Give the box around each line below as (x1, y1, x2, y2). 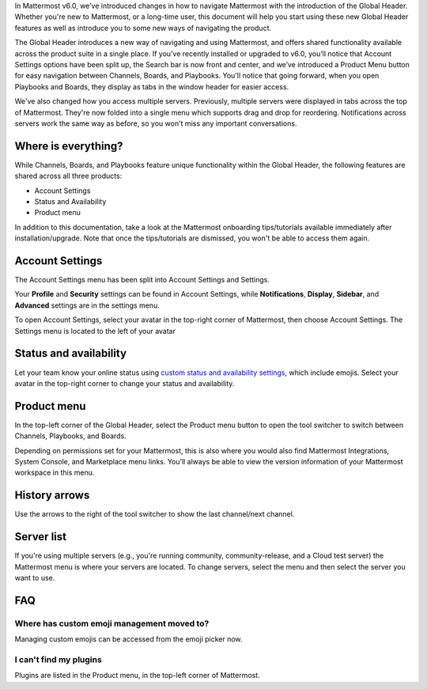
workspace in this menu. (14, 468, 95, 478)
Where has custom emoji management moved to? (14, 618, 210, 629)
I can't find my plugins (14, 653, 102, 664)
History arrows (14, 489, 90, 502)
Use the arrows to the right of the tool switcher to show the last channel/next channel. (14, 509, 295, 519)
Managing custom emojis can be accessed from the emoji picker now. (14, 634, 243, 644)
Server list (14, 530, 67, 543)
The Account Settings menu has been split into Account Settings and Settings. (14, 275, 270, 285)
